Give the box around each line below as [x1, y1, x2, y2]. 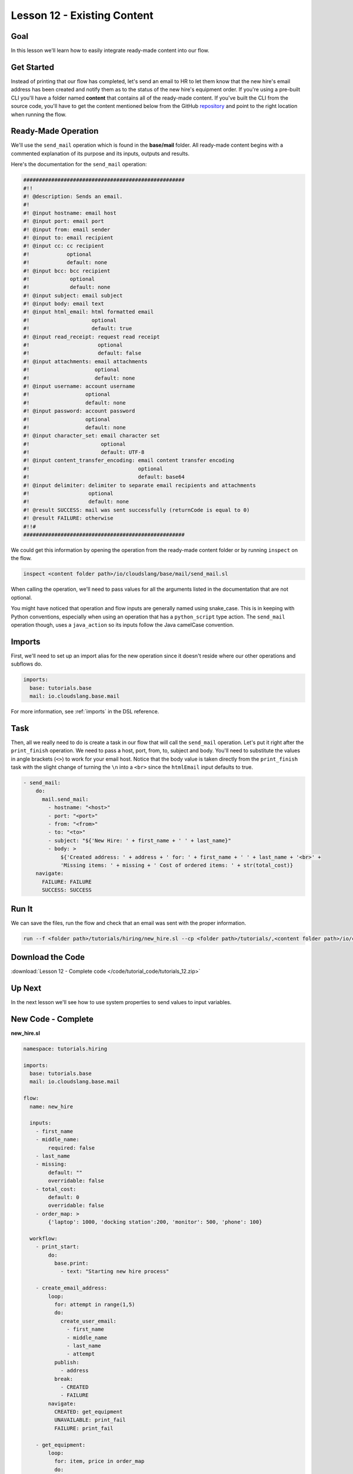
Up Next [11, 983, 41, 993]
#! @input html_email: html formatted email [23, 308, 154, 315]
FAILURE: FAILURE [42, 879, 92, 885]
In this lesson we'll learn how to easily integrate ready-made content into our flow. [11, 47, 210, 54]
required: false [48, 1144, 95, 1151]
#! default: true [23, 325, 132, 332]
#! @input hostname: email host [23, 209, 117, 216]
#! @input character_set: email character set [23, 432, 160, 439]
